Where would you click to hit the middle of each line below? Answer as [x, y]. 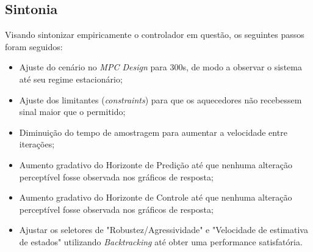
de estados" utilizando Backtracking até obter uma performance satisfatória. [161, 241]
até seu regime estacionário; [71, 79]
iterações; [37, 144]
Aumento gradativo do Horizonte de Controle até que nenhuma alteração [156, 197]
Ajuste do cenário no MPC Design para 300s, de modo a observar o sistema [160, 67]
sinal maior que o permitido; [72, 112]
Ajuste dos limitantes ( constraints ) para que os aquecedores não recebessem [160, 99]
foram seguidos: [34, 46]
